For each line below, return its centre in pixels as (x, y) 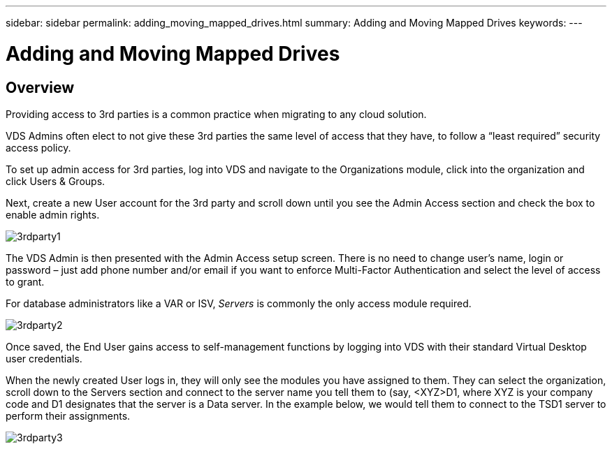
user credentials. (44, 358)
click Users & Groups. (56, 181)
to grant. (25, 281)
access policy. (38, 147)
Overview (40, 87)
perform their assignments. (68, 415)
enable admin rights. (53, 214)
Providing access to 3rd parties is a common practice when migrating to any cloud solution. (216, 114)
